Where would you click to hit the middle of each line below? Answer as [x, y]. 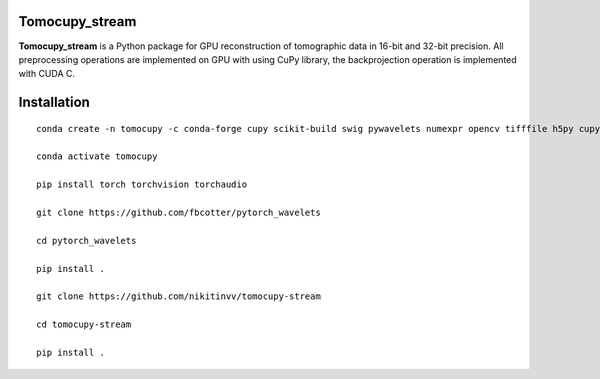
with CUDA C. [46, 74]
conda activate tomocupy [97, 156]
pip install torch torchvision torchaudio [142, 184]
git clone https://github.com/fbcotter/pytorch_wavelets [179, 213]
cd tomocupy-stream [84, 324]
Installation [54, 102]
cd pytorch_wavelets [86, 240]
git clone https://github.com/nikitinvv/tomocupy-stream [179, 296]
